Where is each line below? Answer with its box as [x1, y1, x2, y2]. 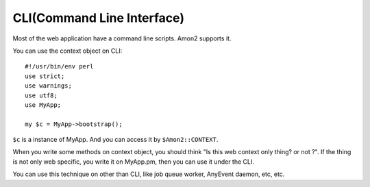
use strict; [25, 72, 65, 80]
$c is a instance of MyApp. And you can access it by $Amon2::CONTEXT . [12, 136, 219, 144]
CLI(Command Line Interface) [12, 10, 185, 25]
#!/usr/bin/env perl [25, 62, 94, 71]
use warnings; [25, 82, 72, 90]
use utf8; [25, 91, 58, 99]
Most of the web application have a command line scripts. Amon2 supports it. [12, 34, 232, 42]
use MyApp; [25, 101, 62, 109]
